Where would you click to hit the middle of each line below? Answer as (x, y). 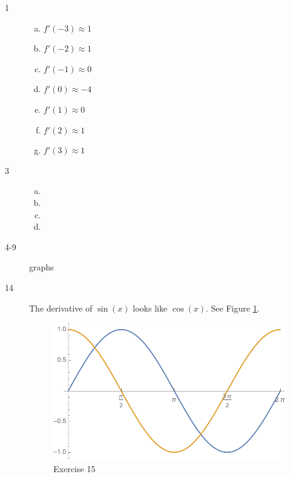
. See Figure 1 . (233, 308)
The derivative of (61, 308)
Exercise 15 (75, 469)
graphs (42, 267)
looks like (150, 308)
